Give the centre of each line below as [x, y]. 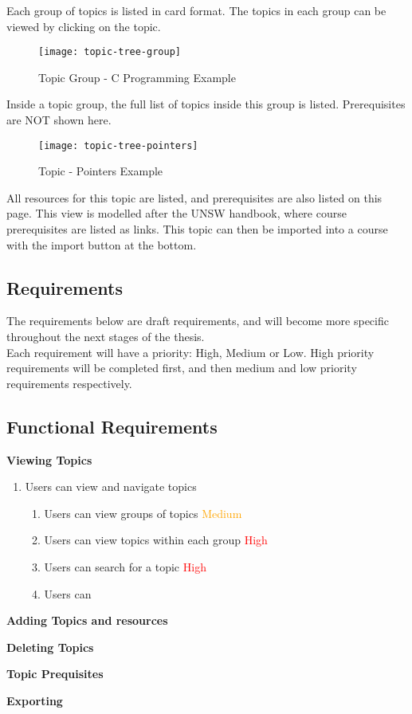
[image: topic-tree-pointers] [118, 145]
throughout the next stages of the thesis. [106, 337]
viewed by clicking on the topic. [84, 26]
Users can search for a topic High [125, 567]
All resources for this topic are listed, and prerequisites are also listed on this [194, 197]
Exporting [35, 700]
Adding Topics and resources [87, 620]
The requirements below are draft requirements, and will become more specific [198, 321]
